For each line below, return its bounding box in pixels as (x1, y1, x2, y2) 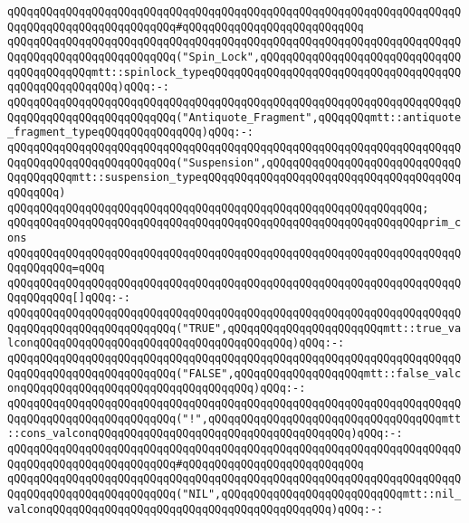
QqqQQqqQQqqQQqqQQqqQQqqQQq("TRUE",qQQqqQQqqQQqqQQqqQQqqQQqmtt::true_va (7, 321, 462, 335)
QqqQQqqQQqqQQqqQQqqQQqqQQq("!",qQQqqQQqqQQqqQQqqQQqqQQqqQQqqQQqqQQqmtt (7, 412, 462, 425)
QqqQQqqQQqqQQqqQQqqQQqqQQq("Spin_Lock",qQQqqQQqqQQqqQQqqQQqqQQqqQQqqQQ (7, 50, 462, 63)
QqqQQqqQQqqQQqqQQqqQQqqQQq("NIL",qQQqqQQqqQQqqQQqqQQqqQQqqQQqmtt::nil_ (7, 488, 462, 500)
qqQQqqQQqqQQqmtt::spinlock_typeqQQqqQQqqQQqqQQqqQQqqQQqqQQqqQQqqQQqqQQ (7, 65, 462, 79)
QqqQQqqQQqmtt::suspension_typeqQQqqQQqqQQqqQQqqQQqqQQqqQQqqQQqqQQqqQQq (7, 171, 462, 185)
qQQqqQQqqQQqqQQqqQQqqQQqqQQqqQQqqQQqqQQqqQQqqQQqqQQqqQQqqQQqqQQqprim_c (7, 216, 462, 230)
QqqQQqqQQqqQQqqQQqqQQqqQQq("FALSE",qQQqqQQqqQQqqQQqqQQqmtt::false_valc (7, 366, 462, 380)
